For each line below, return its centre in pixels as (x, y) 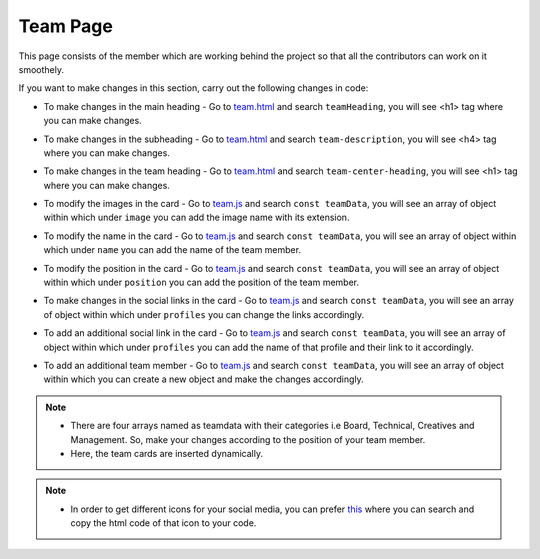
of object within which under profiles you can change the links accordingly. (204, 314)
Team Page (66, 26)
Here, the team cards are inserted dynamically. (167, 453)
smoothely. (41, 69)
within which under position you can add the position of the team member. (201, 282)
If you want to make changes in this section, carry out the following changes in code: (193, 88)
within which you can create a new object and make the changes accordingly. (203, 379)
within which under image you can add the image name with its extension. (196, 217)
